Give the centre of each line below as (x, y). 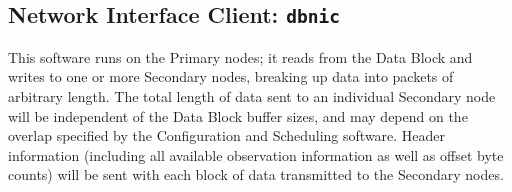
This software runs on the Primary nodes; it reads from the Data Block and (240, 56)
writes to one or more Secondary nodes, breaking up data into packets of (231, 76)
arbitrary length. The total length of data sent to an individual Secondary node (252, 95)
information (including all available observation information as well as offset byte (256, 154)
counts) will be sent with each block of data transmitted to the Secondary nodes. (256, 174)
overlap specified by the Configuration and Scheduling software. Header (227, 135)
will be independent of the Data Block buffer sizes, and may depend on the (238, 115)
